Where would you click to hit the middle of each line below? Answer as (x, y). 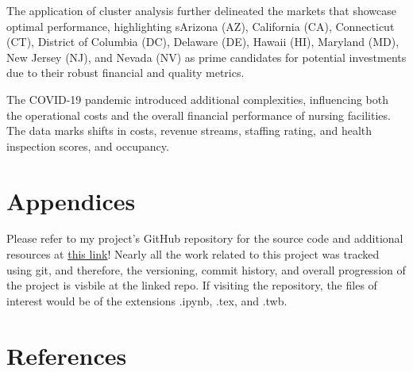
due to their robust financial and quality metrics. (125, 73)
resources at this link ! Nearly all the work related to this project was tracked (193, 254)
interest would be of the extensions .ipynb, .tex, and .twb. (147, 300)
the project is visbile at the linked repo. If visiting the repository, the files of (192, 285)
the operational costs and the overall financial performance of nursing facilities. (199, 115)
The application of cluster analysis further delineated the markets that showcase (201, 10)
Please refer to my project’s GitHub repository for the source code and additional (205, 238)
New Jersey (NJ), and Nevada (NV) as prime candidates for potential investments (206, 57)
